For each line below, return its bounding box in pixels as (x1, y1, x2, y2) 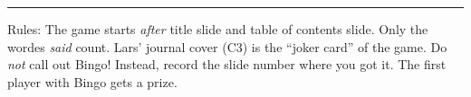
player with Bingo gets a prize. (7, 72, 178, 91)
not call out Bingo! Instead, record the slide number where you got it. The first (7, 55, 447, 74)
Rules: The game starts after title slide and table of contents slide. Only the (7, 20, 428, 38)
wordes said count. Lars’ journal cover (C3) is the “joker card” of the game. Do (7, 37, 447, 56)
